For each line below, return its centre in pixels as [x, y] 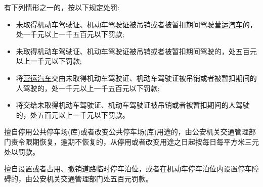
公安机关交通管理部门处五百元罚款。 [92, 178]
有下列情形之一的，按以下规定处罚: [62, 7]
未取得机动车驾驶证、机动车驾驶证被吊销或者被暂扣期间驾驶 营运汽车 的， [136, 24]
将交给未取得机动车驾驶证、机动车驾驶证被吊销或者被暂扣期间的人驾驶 [133, 105]
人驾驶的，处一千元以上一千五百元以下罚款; [88, 88]
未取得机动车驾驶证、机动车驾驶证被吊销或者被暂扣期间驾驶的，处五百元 [136, 51]
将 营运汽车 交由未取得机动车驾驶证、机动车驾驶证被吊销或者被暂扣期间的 [136, 78]
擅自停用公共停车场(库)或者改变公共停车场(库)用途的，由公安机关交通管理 [126, 132]
